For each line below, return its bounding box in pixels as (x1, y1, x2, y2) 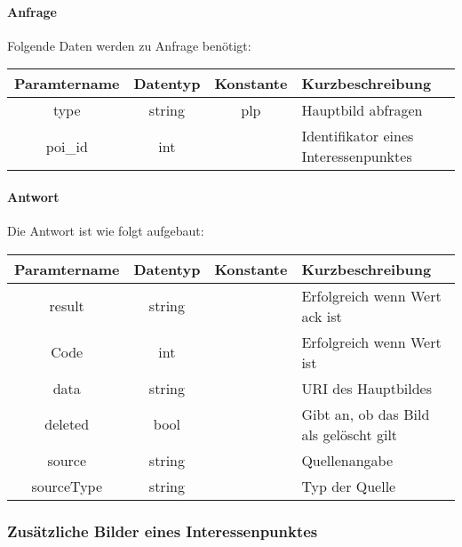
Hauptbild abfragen (301, 100, 423, 121)
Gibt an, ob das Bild (301, 403, 430, 424)
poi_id (45, 135, 88, 157)
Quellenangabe (301, 449, 394, 471)
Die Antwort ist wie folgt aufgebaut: (7, 221, 204, 240)
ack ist (301, 305, 342, 326)
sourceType (31, 475, 103, 496)
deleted (44, 414, 90, 435)
